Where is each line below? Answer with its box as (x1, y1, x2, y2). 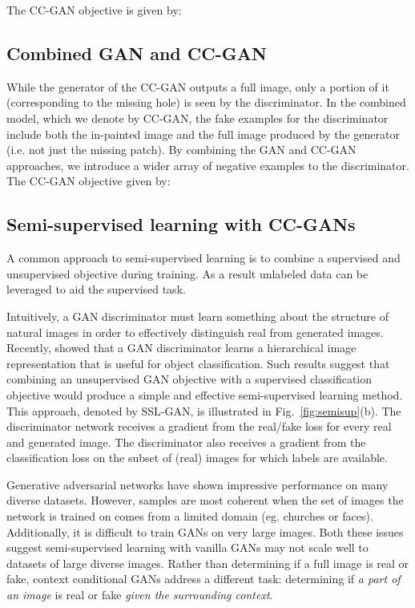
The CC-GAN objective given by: (6, 172, 171, 189)
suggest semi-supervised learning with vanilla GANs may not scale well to (6, 539, 369, 556)
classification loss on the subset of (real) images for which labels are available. (6, 449, 388, 466)
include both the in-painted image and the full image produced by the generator (6, 125, 400, 142)
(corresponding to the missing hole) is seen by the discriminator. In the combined (6, 94, 406, 111)
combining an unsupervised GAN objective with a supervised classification (6, 371, 373, 387)
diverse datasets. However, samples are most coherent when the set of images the (6, 492, 404, 509)
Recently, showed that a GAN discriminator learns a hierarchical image (6, 339, 357, 356)
